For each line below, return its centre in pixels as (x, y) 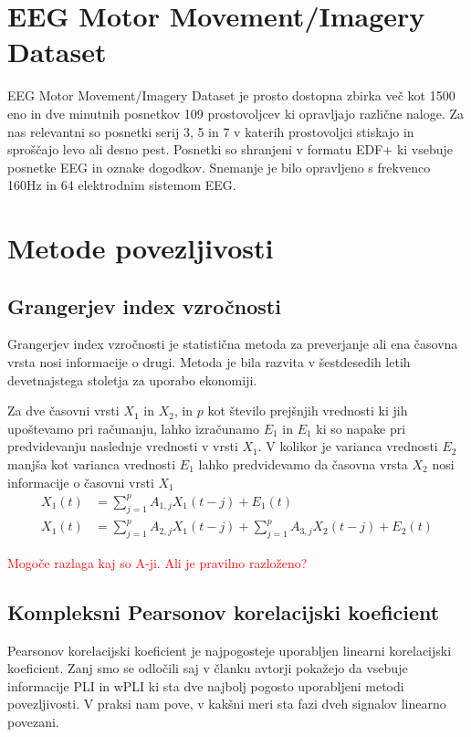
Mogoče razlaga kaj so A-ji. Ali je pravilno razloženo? (157, 562)
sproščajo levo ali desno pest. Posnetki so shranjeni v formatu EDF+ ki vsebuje (230, 149)
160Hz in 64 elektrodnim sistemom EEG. (122, 185)
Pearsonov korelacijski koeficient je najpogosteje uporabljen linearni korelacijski (230, 650)
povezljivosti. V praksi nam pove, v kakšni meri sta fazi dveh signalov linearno (227, 704)
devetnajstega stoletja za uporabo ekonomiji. (132, 379)
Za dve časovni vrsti (63, 411)
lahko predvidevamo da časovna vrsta (303, 464)
